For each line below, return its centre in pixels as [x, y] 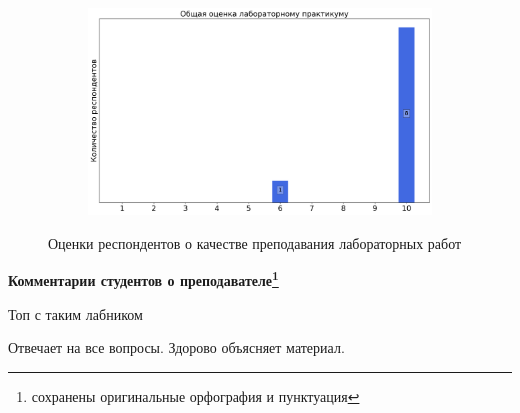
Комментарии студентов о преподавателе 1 [143, 279]
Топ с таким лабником [75, 313]
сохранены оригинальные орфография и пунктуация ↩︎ [195, 395]
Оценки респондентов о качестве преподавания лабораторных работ [255, 242]
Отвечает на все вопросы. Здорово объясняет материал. [176, 347]
